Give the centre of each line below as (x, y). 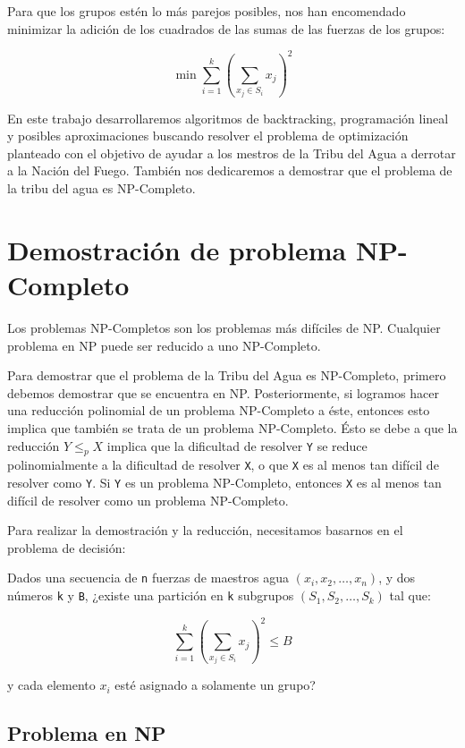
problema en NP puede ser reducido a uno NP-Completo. (164, 345)
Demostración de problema (177, 249)
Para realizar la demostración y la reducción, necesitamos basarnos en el (205, 530)
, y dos (397, 578)
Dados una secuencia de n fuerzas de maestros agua (148, 578)
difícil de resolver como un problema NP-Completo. (148, 500)
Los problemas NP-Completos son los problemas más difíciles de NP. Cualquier (224, 327)
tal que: (410, 595)
